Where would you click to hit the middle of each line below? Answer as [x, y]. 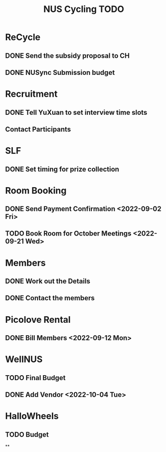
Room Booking [36, 190]
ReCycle [23, 37]
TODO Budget [27, 434]
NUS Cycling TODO [84, 9]
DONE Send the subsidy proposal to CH [67, 56]
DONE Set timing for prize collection [62, 169]
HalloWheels [32, 416]
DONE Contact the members [50, 298]
